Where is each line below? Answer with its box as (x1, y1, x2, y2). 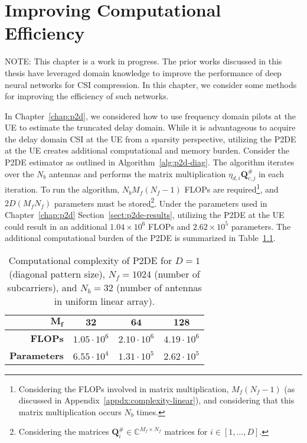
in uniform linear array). (54, 294, 155, 308)
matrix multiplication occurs (18, 405, 122, 418)
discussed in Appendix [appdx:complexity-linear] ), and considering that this (18, 394, 295, 406)
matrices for (164, 425, 208, 438)
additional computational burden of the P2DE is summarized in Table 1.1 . (5, 232, 276, 244)
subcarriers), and (7, 280, 77, 294)
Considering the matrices (18, 425, 109, 438)
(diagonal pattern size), (9, 266, 106, 281)
